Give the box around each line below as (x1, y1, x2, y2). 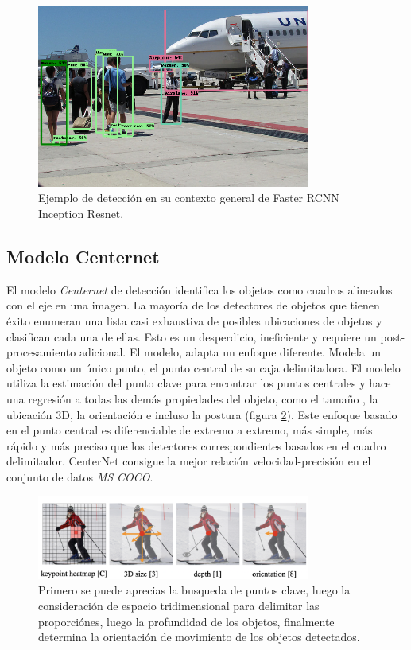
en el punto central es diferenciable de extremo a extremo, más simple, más (6, 422, 373, 438)
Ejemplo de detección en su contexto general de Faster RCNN (38, 189, 339, 206)
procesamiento (6, 344, 76, 360)
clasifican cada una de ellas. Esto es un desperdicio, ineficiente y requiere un (6, 328, 377, 344)
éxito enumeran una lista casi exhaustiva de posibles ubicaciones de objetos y (6, 313, 382, 329)
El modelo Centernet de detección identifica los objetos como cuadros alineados (6, 281, 393, 298)
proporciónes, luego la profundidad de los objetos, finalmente (38, 613, 335, 629)
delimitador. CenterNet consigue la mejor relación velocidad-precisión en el (6, 453, 371, 469)
